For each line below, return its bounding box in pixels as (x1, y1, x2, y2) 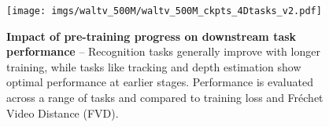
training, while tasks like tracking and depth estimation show (6, 58, 301, 74)
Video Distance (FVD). (6, 104, 119, 121)
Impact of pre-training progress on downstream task (6, 27, 297, 44)
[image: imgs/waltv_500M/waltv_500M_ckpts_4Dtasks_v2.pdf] (6, 5, 322, 16)
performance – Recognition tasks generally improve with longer (6, 43, 320, 60)
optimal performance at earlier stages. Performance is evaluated (6, 74, 313, 90)
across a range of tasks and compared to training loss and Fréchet (6, 89, 323, 106)
